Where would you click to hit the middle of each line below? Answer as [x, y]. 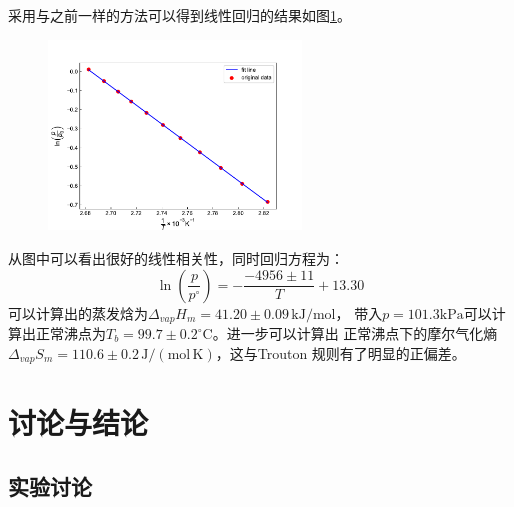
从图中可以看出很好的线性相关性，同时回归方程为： [176, 257]
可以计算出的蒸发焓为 [78, 312]
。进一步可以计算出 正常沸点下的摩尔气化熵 [355, 333]
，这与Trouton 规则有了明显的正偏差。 [340, 352]
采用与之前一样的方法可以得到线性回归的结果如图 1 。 [179, 15]
